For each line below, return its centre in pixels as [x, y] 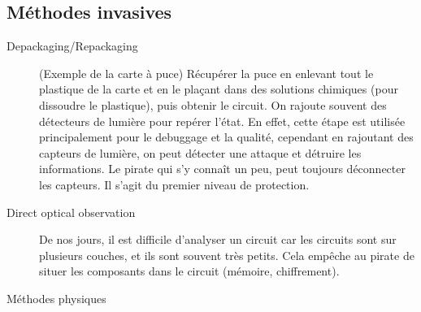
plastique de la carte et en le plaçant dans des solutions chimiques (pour [219, 89]
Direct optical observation [71, 212]
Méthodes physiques [56, 298]
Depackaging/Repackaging [72, 46]
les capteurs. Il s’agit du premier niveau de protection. [174, 184]
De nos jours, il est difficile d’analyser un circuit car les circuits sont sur [218, 239]
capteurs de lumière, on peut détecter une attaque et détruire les [200, 152]
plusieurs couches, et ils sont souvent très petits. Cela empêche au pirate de [227, 255]
